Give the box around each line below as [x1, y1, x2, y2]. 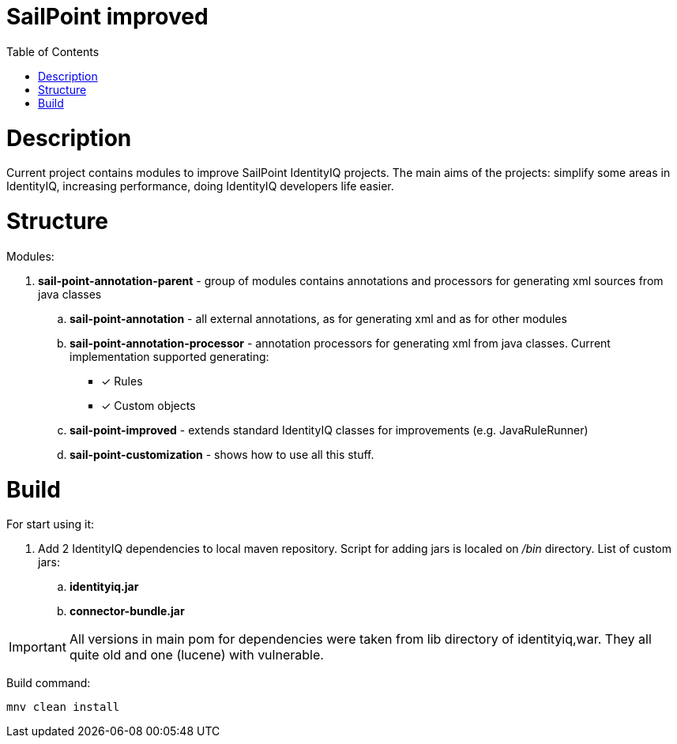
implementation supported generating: [70, 349, 269, 363]
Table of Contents [6, 44, 100, 58]
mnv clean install [6, 701, 120, 714]
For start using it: [6, 517, 95, 532]
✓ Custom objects [101, 398, 196, 412]
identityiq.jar [70, 580, 139, 594]
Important [9, 639, 66, 656]
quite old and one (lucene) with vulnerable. [69, 647, 324, 663]
